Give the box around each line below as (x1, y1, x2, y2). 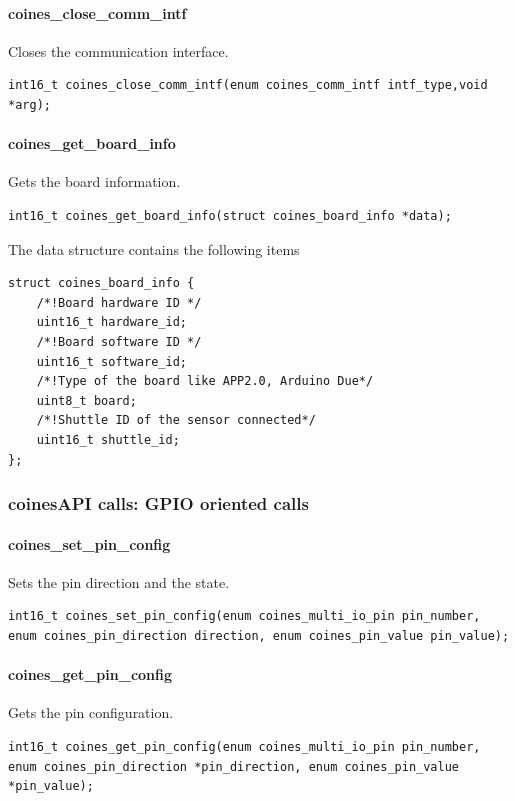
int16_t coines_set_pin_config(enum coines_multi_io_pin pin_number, (8, 609, 481, 624)
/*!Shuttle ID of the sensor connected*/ (36, 413, 316, 428)
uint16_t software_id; (36, 354, 187, 369)
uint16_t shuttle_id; (36, 432, 180, 447)
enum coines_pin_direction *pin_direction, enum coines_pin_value (8, 759, 460, 774)
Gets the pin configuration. (8, 702, 174, 723)
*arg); (8, 97, 51, 112)
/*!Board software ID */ (36, 334, 202, 349)
